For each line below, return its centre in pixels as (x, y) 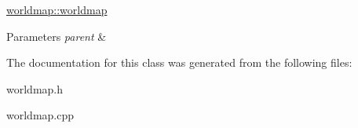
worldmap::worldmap (57, 9)
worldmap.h (35, 88)
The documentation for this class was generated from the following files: (179, 62)
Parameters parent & (57, 36)
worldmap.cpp (40, 115)
